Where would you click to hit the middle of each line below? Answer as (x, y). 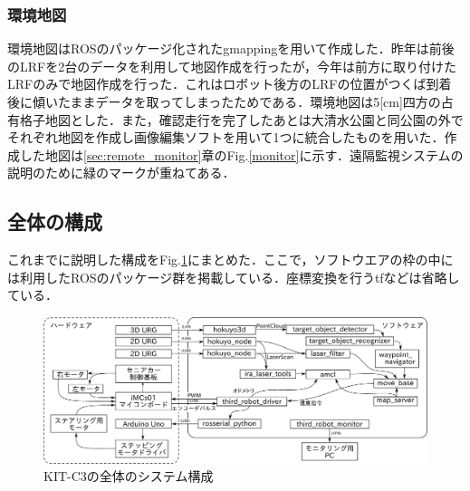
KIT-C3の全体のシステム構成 (129, 476)
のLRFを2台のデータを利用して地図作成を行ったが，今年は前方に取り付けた (232, 66)
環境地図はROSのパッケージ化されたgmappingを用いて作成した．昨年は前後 (231, 48)
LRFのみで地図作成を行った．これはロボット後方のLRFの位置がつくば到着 (230, 84)
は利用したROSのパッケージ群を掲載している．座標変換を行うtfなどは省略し (234, 277)
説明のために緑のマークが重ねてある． (121, 173)
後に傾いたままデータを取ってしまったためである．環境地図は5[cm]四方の (224, 101)
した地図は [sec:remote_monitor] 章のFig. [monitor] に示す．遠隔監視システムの (241, 154)
